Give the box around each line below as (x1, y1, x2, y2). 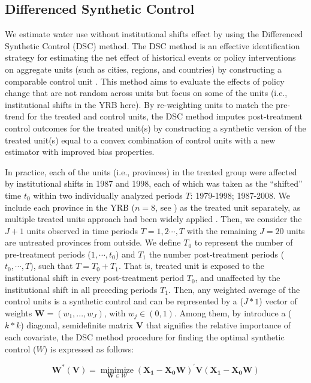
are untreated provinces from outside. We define (5, 236, 181, 249)
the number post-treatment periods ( (149, 247, 285, 260)
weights (5, 306, 32, 319)
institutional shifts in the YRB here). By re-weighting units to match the (5, 98, 273, 110)
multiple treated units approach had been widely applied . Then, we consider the (5, 213, 302, 225)
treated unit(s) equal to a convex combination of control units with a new (5, 133, 276, 146)
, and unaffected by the (195, 271, 280, 284)
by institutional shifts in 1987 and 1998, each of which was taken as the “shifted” (5, 177, 303, 190)
